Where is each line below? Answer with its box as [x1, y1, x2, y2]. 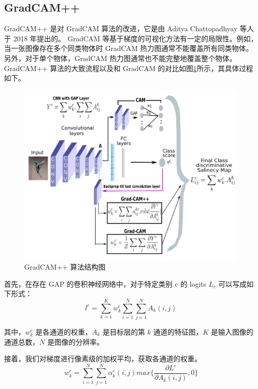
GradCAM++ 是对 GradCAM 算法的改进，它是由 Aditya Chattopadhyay [4, 23, 238, 34]
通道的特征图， [153, 326, 203, 337]
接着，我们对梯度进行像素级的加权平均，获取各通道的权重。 [4, 353, 202, 364]
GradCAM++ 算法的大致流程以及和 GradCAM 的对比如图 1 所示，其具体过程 [4, 62, 253, 73]
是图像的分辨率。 [47, 336, 104, 347]
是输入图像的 [211, 326, 253, 337]
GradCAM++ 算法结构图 [24, 262, 106, 272]
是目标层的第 [102, 326, 145, 337]
